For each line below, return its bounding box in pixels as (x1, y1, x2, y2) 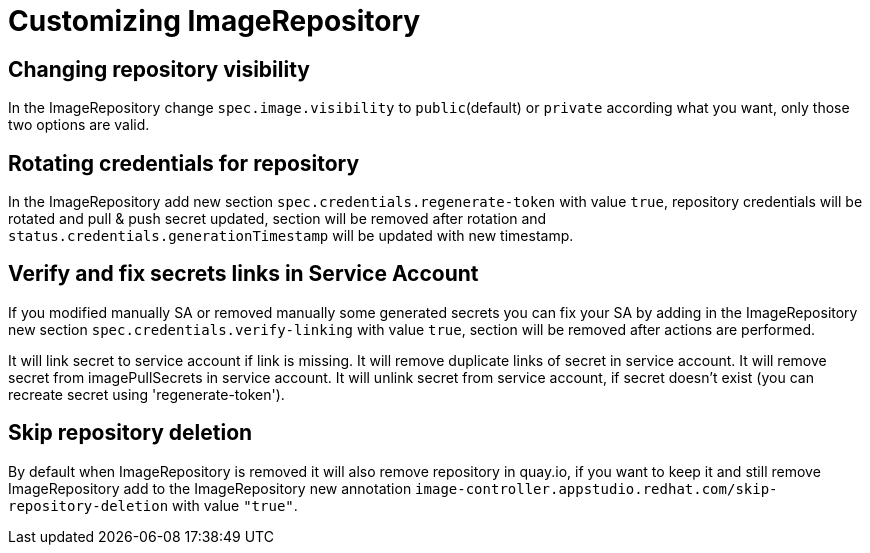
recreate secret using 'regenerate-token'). (8, 385, 285, 403)
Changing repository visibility (8, 56, 310, 82)
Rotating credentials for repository (8, 150, 360, 176)
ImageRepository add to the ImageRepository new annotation (8, 479, 412, 497)
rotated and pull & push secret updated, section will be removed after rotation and (8, 210, 547, 228)
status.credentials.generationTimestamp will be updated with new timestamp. (8, 227, 574, 245)
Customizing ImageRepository (8, 4, 421, 38)
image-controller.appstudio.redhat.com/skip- (415, 480, 778, 497)
